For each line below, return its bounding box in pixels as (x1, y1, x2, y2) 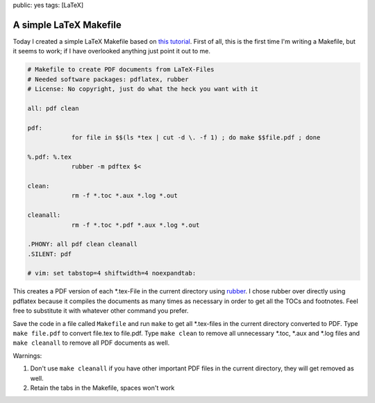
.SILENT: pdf (27, 250, 72, 258)
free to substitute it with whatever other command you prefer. (12, 307, 189, 315)
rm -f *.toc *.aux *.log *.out (71, 191, 178, 200)
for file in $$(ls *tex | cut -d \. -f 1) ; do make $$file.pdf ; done (71, 134, 321, 142)
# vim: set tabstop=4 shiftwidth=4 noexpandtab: (27, 269, 197, 277)
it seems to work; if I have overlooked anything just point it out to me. (12, 47, 211, 55)
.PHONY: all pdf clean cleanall (27, 240, 138, 248)
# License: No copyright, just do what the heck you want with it (27, 85, 258, 93)
